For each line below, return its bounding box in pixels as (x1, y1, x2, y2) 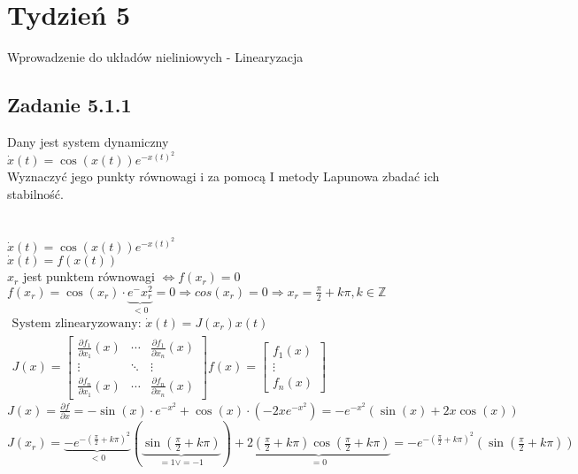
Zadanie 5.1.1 (7, 91, 132, 119)
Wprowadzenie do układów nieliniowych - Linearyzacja (7, 48, 304, 66)
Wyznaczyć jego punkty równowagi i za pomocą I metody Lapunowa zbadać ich (7, 167, 440, 186)
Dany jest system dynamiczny (7, 132, 169, 150)
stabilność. (7, 184, 64, 203)
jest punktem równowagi (22, 267, 155, 286)
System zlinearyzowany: (12, 317, 142, 330)
